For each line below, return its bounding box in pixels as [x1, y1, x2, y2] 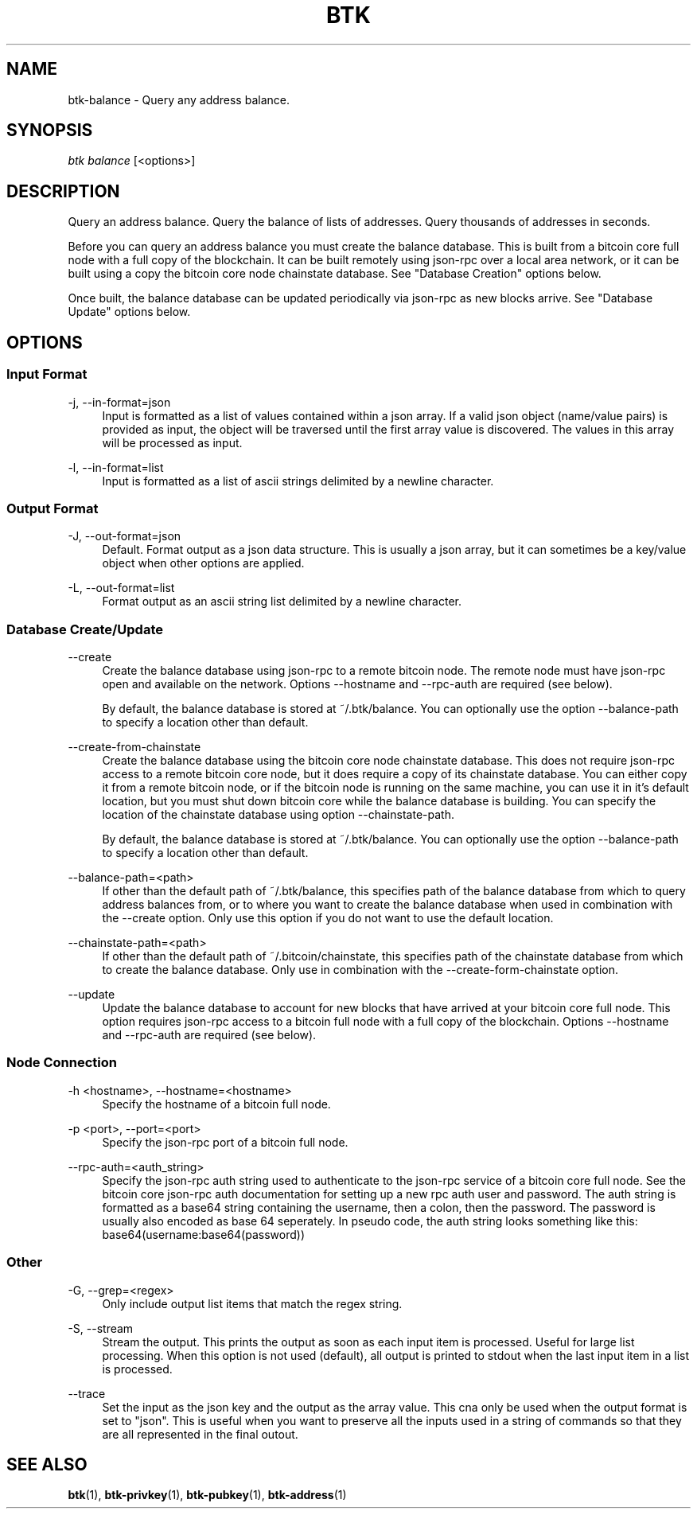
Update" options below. [68, 305, 191, 319]
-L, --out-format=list [68, 581, 175, 595]
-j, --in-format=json [68, 395, 171, 409]
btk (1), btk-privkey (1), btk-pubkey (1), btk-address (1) [68, 1488, 347, 1502]
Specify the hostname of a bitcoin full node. [102, 1096, 331, 1111]
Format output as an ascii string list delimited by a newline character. [102, 594, 462, 609]
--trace [68, 1386, 106, 1400]
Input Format [6, 366, 88, 383]
